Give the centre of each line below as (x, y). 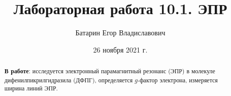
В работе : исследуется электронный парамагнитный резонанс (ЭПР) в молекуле (110, 71)
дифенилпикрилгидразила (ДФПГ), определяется (69, 80)
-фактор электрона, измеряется (177, 80)
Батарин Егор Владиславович (120, 33)
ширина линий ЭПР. (31, 88)
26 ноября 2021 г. (120, 49)
